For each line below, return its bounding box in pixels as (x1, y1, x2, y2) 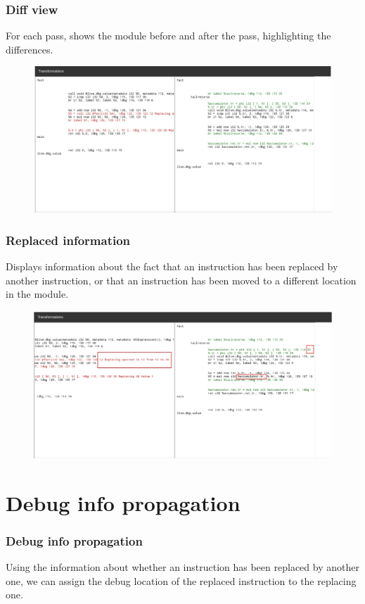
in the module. (6, 287, 69, 301)
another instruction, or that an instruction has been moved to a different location (6, 272, 357, 287)
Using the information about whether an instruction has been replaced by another (6, 560, 359, 574)
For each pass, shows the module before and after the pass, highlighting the (6, 28, 331, 43)
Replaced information (6, 231, 131, 248)
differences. (6, 42, 53, 56)
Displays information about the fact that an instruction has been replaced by (6, 259, 338, 274)
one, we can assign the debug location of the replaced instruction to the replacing (6, 573, 357, 588)
